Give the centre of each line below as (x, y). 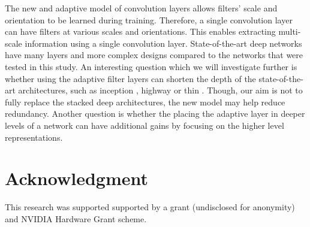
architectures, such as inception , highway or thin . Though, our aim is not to (160, 90)
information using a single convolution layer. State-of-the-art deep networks (163, 43)
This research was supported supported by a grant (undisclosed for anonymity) (150, 207)
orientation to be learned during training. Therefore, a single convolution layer (149, 19)
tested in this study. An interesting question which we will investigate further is (151, 66)
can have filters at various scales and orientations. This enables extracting (140, 31)
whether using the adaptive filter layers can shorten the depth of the (130, 78)
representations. (34, 137)
